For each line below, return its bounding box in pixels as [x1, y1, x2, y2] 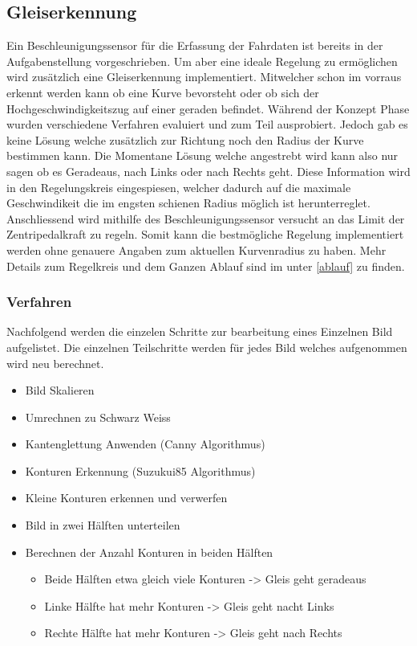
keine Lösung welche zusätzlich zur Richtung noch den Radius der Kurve [6, 131, 364, 148]
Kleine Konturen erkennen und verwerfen [25, 489, 228, 506]
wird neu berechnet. [6, 354, 104, 371]
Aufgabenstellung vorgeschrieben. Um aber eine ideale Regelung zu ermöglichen [6, 52, 398, 69]
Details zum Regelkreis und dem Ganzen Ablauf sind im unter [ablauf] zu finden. [6, 257, 405, 274]
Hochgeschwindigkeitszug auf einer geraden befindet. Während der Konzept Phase [6, 100, 410, 117]
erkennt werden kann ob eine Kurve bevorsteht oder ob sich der [6, 84, 319, 100]
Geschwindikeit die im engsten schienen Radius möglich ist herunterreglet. [6, 194, 370, 211]
